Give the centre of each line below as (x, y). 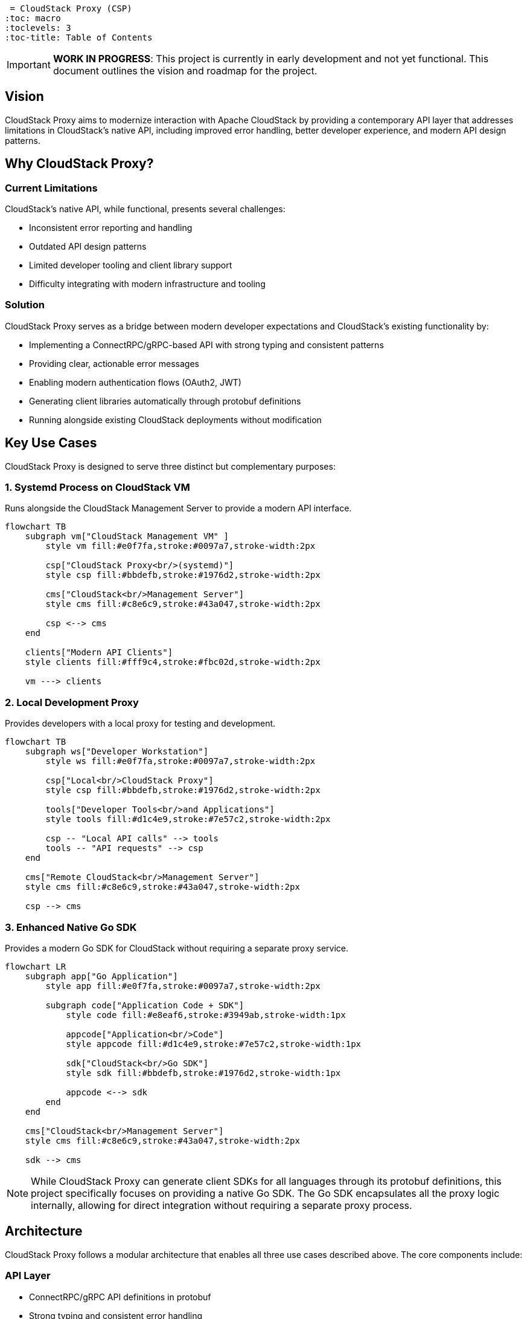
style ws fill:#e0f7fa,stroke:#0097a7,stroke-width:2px (180, 761)
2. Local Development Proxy (72, 702)
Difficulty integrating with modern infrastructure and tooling (147, 284)
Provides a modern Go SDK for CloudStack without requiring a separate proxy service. (177, 948)
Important (29, 65)
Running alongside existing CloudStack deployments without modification (175, 420)
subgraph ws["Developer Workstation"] (117, 752)
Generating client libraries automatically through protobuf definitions (165, 401)
